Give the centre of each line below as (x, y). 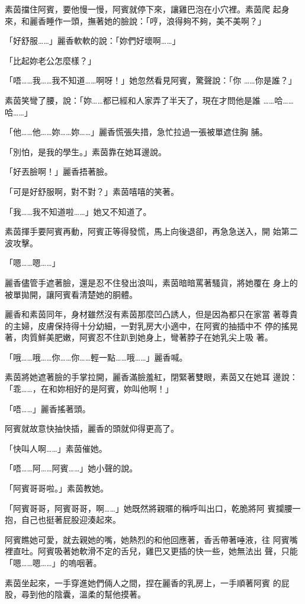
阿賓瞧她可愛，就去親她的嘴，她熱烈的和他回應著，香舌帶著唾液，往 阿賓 (147, 539)
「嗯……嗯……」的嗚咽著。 (53, 563)
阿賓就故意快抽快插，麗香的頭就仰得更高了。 (92, 428)
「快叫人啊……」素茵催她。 (56, 448)
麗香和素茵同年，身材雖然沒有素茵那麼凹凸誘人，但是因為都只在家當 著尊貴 (151, 314)
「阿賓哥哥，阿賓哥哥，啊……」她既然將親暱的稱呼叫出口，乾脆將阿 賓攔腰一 (153, 508)
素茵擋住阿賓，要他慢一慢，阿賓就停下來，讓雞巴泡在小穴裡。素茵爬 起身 (147, 9)
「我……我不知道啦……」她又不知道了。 (78, 211)
